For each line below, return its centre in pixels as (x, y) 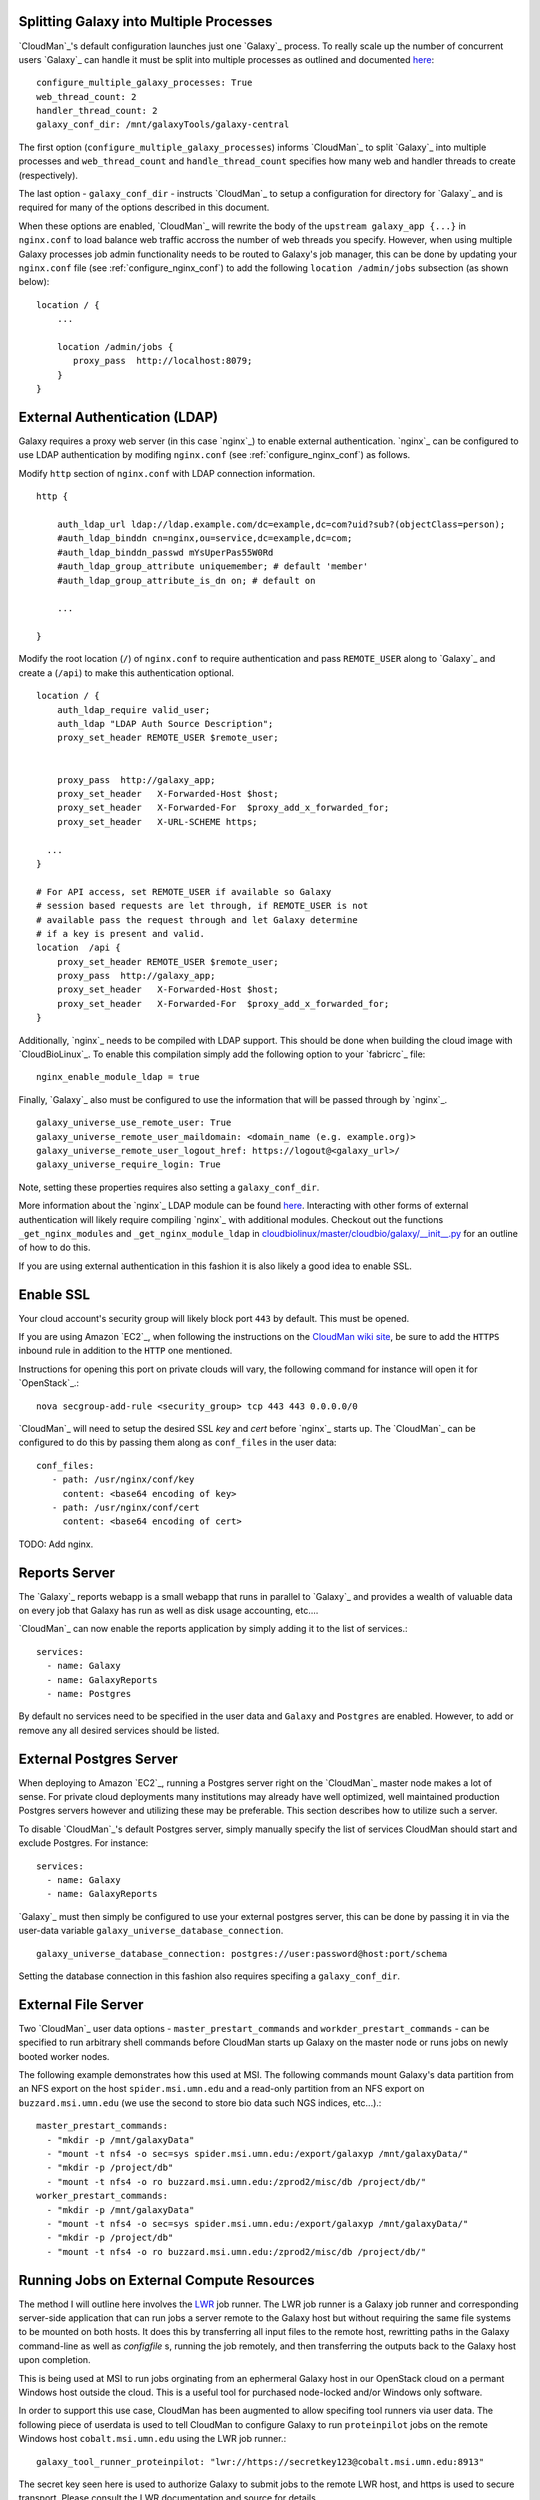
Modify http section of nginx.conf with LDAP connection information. (167, 473)
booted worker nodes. (64, 2056)
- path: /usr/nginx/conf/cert (125, 1507)
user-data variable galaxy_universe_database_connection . (151, 1931)
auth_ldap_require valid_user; (133, 709)
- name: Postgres (89, 1693)
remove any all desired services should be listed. (119, 1730)
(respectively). (48, 175)
